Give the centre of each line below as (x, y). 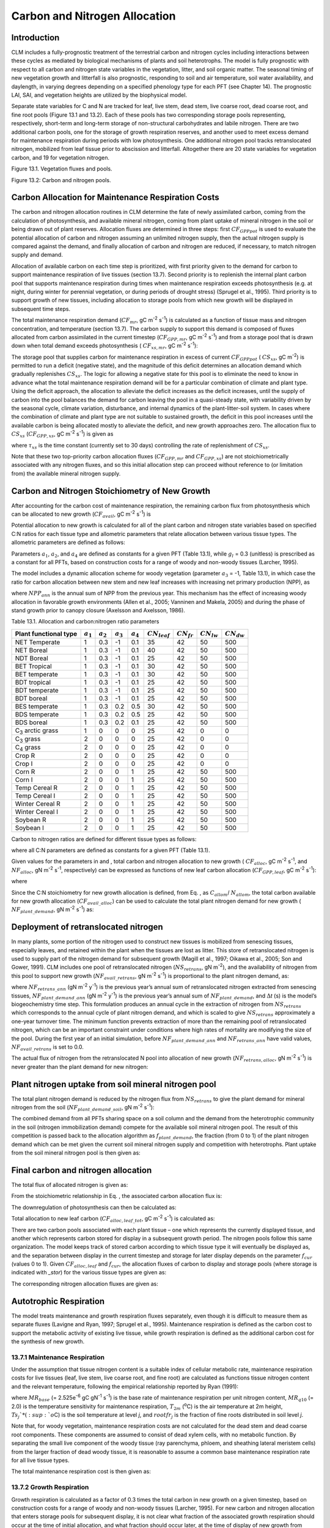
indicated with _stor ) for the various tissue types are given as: (89, 1273)
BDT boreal (31, 699)
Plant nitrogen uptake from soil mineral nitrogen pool (114, 1084)
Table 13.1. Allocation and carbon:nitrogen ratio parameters (85, 622)
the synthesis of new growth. (48, 1341)
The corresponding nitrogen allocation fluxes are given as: (85, 1284)
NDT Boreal (31, 658)
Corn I (24, 779)
